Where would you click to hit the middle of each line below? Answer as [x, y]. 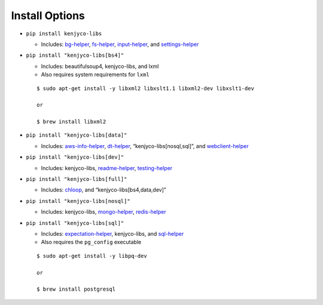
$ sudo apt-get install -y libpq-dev [92, 256]
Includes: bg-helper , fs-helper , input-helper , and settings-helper [120, 44]
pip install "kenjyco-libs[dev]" [75, 157]
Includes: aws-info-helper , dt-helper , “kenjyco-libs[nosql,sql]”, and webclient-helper [145, 146]
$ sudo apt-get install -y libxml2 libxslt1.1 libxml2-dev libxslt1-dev [145, 88]
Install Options [48, 16]
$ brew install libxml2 [71, 122]
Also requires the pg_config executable [91, 242]
